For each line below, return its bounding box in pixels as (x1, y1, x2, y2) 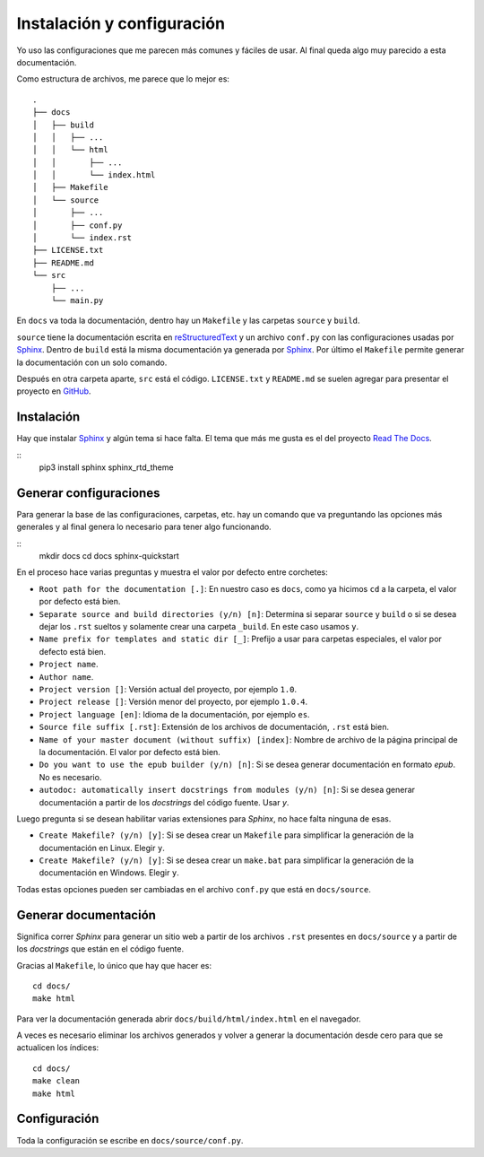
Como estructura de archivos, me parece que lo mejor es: (16, 74, 230, 84)
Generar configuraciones (16, 485, 160, 500)
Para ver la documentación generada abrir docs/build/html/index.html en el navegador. (16, 1013, 362, 1024)
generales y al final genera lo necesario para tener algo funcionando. (16, 521, 272, 533)
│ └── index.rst (32, 233, 133, 243)
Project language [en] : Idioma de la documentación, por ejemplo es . (39, 709, 310, 719)
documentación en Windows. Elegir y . (39, 867, 179, 878)
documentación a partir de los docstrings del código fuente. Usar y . (39, 796, 290, 807)
